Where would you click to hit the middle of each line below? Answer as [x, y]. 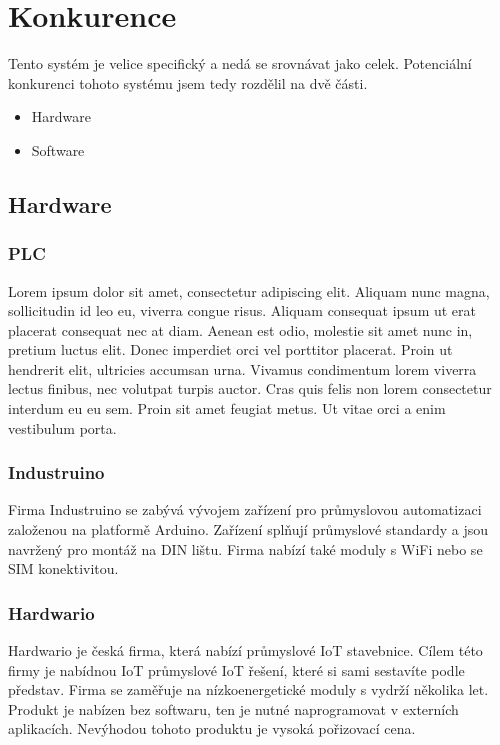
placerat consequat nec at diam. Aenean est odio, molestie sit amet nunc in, [240, 329]
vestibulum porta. [62, 427]
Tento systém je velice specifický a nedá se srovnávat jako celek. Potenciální [240, 63]
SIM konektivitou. [63, 568]
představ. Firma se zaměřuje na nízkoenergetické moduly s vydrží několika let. [248, 689]
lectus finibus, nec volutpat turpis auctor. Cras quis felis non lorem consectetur [250, 388]
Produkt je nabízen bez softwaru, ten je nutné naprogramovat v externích [233, 708]
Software [58, 149]
